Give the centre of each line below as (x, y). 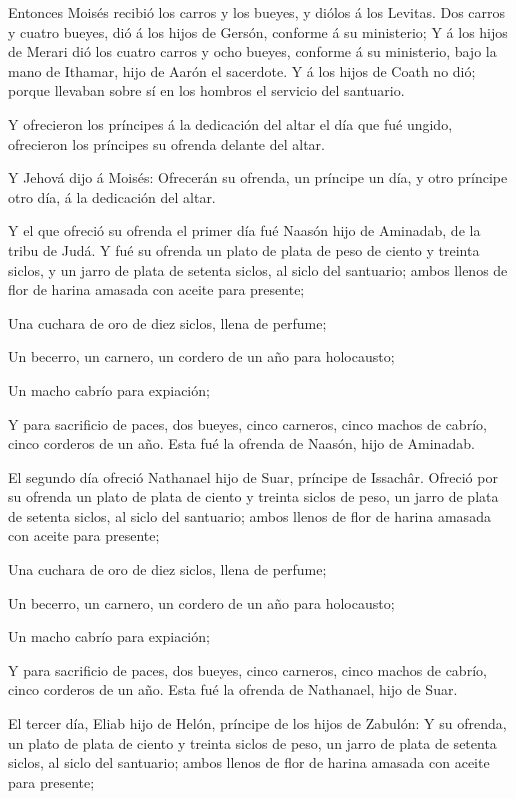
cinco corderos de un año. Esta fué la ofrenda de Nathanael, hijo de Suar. (233, 689)
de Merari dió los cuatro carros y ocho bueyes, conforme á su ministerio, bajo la (252, 51)
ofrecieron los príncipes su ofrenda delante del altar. (167, 143)
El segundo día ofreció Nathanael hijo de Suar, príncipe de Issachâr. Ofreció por (253, 476)
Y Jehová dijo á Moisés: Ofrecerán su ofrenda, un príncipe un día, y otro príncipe (258, 177)
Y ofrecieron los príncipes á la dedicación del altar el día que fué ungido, (230, 123)
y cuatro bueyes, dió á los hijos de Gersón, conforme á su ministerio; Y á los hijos (258, 31)
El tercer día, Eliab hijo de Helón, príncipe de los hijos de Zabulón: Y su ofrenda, (257, 723)
